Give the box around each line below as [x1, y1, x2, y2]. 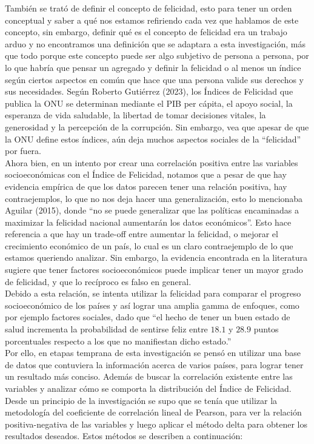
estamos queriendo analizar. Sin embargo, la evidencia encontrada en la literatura [5, 251, 307, 264]
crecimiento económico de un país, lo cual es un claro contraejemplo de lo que [5, 239, 293, 252]
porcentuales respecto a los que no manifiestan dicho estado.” [5, 334, 232, 347]
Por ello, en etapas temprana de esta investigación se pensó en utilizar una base [5, 346, 301, 359]
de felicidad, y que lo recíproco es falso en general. [5, 275, 192, 288]
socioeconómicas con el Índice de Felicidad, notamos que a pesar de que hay [5, 168, 287, 181]
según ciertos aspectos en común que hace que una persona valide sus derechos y [5, 73, 304, 86]
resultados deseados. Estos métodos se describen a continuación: [5, 429, 243, 442]
